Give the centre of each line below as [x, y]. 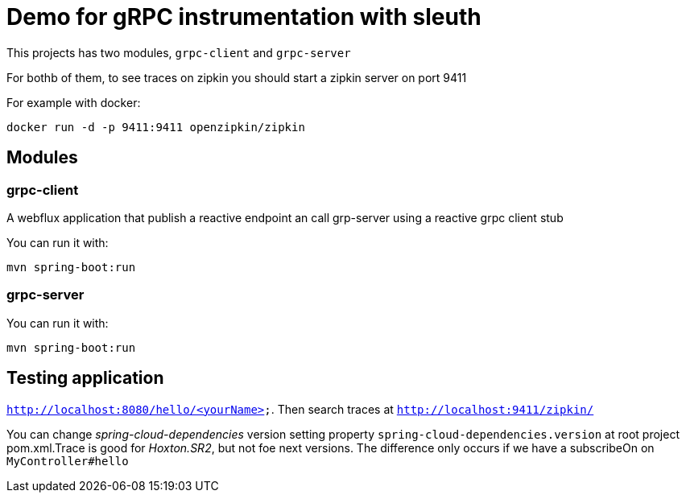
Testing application [85, 378]
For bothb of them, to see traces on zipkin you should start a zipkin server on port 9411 [237, 77]
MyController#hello [68, 461]
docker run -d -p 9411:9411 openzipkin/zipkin [156, 127]
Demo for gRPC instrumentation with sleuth [244, 17]
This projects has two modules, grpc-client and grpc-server [179, 52]
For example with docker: [74, 102]
